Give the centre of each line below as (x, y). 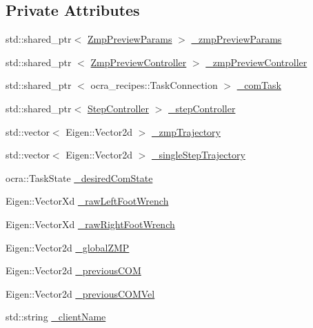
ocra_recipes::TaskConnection (154, 85)
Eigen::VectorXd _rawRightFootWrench (90, 224)
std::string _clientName (56, 317)
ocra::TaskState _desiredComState (79, 177)
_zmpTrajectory (186, 131)
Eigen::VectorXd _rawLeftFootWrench (87, 201)
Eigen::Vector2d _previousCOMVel (80, 293)
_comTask (259, 85)
